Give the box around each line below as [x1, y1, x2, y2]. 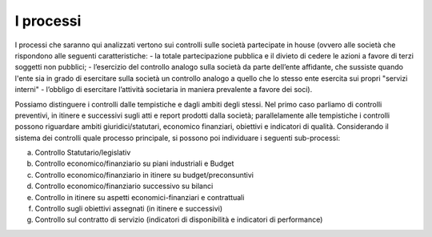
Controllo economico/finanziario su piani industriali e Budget [34, 159, 234, 168]
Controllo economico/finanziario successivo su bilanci [34, 181, 214, 191]
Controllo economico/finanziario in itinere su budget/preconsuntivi [34, 170, 254, 179]
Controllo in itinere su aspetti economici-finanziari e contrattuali [34, 192, 245, 202]
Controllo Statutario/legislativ [34, 148, 131, 158]
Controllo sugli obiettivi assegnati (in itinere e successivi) [34, 204, 223, 214]
